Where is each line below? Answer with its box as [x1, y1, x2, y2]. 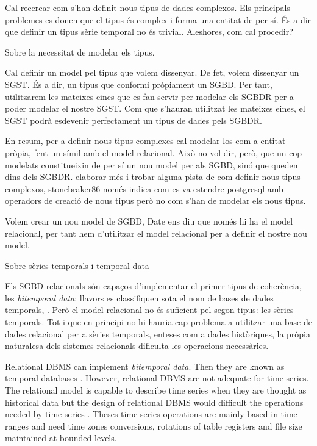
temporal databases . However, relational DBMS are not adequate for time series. [5, 372, 309, 384]
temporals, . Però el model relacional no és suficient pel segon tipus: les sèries [5, 303, 294, 316]
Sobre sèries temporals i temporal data [5, 259, 149, 272]
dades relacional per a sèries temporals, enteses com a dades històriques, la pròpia [5, 327, 310, 340]
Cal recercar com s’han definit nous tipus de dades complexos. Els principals [5, 1, 290, 13]
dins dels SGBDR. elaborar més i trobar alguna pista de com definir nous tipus [5, 170, 301, 183]
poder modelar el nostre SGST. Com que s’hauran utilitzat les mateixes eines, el [5, 102, 305, 115]
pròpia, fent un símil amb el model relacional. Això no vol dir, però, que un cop [5, 146, 302, 159]
